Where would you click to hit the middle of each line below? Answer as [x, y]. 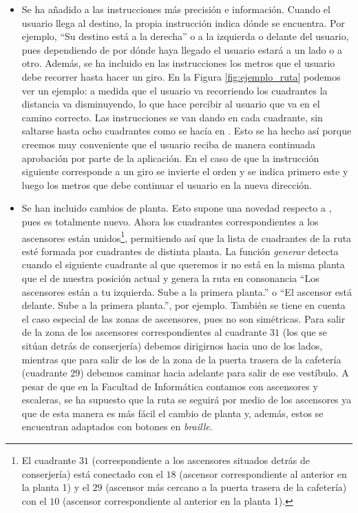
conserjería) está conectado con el [92, 473]
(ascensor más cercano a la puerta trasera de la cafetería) [226, 487]
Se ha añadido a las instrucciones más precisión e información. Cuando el [176, 9]
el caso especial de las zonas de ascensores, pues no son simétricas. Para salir [183, 318]
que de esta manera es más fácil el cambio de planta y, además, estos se [172, 413]
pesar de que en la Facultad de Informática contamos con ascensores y [170, 386]
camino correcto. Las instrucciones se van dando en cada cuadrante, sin [172, 117]
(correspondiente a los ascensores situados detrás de [201, 460]
